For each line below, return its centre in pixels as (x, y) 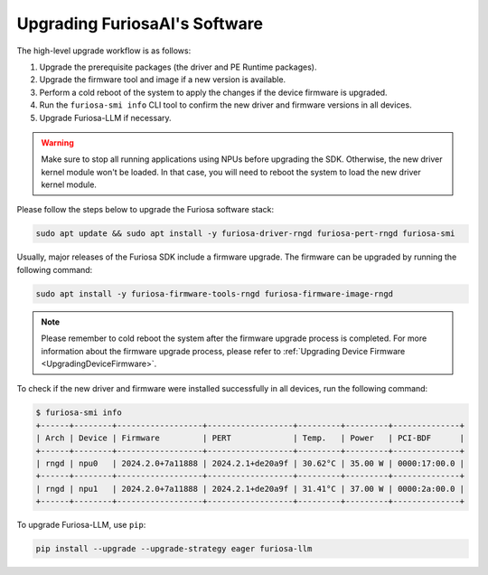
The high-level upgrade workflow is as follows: (104, 51)
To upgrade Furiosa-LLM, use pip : (81, 525)
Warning (57, 142)
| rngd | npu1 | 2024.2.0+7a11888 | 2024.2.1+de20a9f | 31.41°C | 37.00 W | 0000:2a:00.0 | (250, 489)
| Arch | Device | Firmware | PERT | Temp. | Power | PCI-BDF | (250, 438)
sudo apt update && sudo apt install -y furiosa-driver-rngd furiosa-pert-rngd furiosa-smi (245, 234)
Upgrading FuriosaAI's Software (140, 24)
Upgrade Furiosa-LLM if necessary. (105, 118)
